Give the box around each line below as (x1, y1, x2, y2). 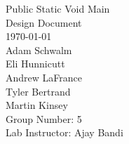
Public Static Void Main (6, 1, 110, 15)
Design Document (6, 15, 82, 30)
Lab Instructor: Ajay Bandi (6, 125, 123, 140)
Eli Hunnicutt (6, 56, 65, 71)
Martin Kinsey (6, 98, 68, 112)
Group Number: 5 (6, 111, 82, 126)
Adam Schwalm (6, 42, 72, 57)
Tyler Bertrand (6, 84, 71, 98)
